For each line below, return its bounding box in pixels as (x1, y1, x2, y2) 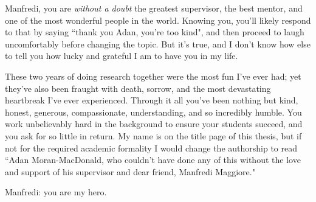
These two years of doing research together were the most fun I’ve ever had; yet (5, 69, 301, 82)
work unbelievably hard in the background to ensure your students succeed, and (5, 117, 303, 130)
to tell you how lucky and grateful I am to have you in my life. (5, 49, 238, 62)
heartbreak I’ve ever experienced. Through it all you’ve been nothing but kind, (5, 94, 298, 106)
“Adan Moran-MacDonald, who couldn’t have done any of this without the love (5, 153, 301, 166)
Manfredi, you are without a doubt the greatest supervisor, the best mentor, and (5, 2, 303, 14)
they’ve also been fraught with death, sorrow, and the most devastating (5, 82, 271, 94)
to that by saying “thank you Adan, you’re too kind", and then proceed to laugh (5, 26, 304, 38)
